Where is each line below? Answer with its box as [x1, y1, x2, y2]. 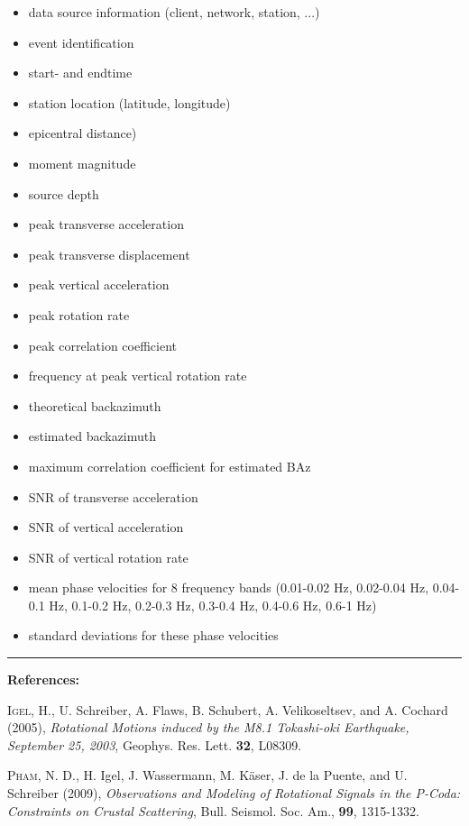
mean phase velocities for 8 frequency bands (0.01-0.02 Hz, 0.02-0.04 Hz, [28, 578, 429, 597]
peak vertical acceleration [28, 275, 170, 294]
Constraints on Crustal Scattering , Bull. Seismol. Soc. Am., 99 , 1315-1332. [7, 801, 419, 820]
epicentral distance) [28, 124, 137, 142]
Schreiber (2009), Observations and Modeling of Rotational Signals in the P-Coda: [7, 784, 461, 803]
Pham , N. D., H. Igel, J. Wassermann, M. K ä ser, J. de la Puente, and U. [7, 766, 408, 785]
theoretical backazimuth [28, 396, 161, 415]
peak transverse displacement [28, 244, 190, 263]
